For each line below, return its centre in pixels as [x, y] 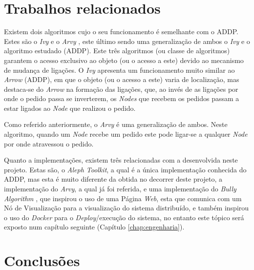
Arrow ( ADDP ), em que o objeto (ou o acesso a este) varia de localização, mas [122, 79]
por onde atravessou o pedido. [49, 143]
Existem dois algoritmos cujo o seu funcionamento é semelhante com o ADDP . [121, 31]
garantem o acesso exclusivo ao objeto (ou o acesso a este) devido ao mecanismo [124, 60]
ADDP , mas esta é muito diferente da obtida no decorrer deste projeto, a [113, 179]
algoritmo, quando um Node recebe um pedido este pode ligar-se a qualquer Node [126, 134]
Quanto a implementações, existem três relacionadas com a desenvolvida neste [121, 160]
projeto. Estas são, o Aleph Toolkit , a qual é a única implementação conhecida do [125, 169]
